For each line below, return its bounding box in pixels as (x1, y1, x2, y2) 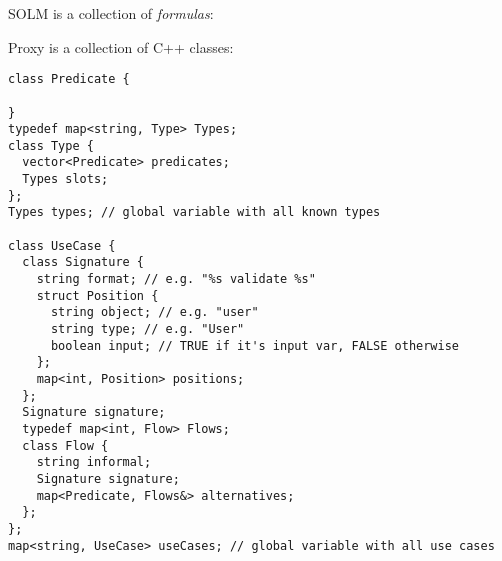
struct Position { (36, 288, 159, 303)
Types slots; (22, 172, 109, 187)
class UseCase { (8, 238, 116, 253)
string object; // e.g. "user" (50, 305, 259, 320)
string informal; (36, 455, 152, 470)
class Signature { (22, 255, 145, 270)
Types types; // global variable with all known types (8, 205, 381, 220)
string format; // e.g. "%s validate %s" (36, 272, 316, 287)
